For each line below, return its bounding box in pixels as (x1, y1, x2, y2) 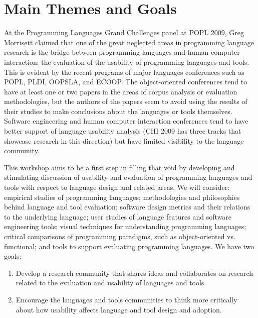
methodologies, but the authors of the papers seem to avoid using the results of (4, 96, 247, 107)
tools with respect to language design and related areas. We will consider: (4, 182, 230, 192)
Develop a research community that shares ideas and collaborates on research (16, 267, 253, 278)
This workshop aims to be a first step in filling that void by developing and (4, 162, 235, 172)
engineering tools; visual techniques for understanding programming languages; (4, 221, 246, 232)
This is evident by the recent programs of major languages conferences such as (4, 66, 244, 77)
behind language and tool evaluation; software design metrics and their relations (4, 201, 250, 212)
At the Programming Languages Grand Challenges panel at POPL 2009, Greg (4, 27, 244, 38)
